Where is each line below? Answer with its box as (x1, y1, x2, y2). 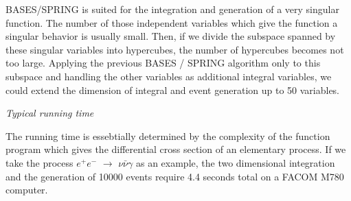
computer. (5, 182, 48, 197)
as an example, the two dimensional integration (135, 155, 335, 169)
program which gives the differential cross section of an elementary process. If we (5, 142, 346, 156)
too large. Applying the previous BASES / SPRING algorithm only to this (5, 56, 321, 70)
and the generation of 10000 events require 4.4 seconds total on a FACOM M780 (5, 169, 344, 183)
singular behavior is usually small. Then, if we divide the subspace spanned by (5, 29, 336, 43)
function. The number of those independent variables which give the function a (5, 15, 338, 29)
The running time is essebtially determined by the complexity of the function (5, 128, 330, 143)
